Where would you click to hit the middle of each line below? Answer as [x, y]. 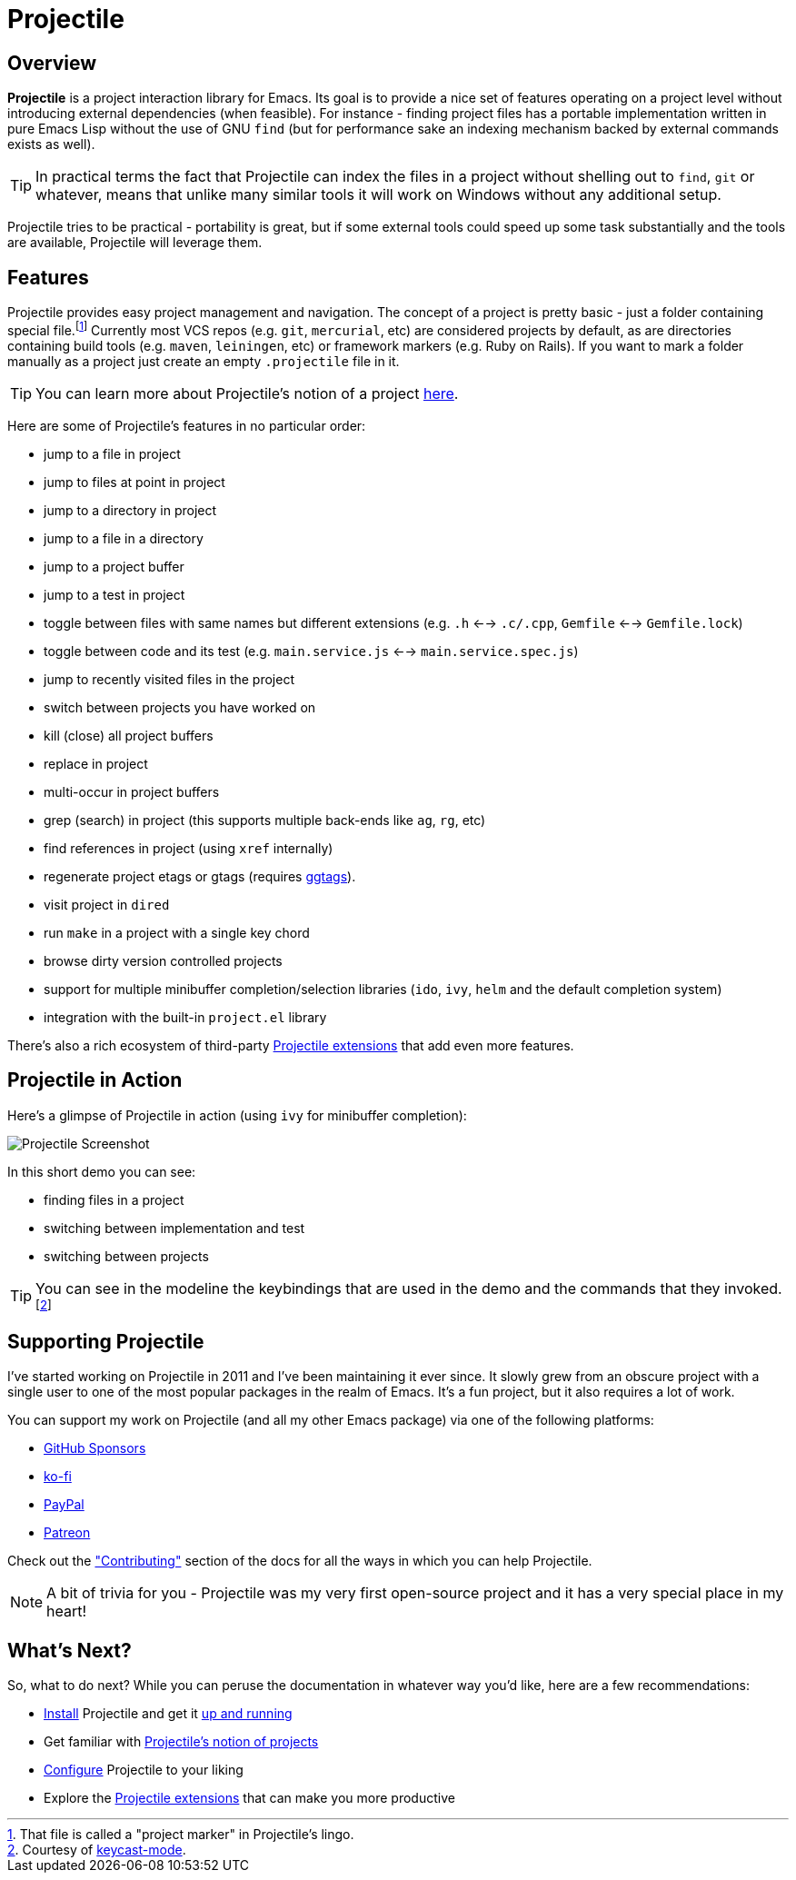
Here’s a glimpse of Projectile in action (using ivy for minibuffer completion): [237, 1115]
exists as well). [51, 144]
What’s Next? [70, 1650]
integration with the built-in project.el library [185, 1017]
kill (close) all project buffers [129, 735]
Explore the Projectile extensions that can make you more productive [249, 1798]
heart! [67, 1611]
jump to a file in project [112, 453]
